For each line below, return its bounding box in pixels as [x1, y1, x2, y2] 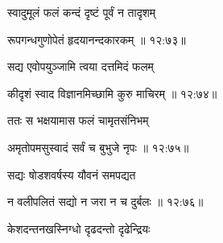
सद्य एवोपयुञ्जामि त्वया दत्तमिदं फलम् [7, 58, 154, 75]
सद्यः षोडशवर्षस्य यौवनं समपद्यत [7, 166, 136, 183]
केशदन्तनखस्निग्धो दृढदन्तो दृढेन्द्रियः [7, 220, 151, 237]
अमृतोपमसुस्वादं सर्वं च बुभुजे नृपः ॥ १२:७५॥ [7, 138, 189, 155]
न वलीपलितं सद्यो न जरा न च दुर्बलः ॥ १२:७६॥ [7, 193, 204, 210]
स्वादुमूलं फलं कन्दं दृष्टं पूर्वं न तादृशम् [7, 4, 155, 20]
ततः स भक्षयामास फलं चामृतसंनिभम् [7, 112, 149, 129]
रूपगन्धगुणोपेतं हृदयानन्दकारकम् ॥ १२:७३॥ [7, 31, 186, 47]
